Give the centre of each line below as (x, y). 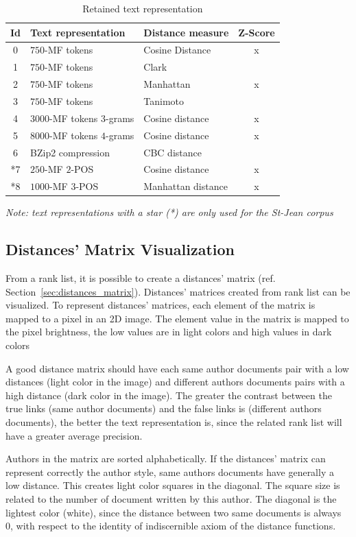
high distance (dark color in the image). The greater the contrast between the (169, 395)
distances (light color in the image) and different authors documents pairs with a (175, 382)
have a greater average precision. (74, 435)
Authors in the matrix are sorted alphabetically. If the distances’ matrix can (166, 458)
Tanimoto (164, 100)
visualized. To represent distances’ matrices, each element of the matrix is (161, 305)
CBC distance (173, 152)
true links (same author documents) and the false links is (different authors (164, 408)
